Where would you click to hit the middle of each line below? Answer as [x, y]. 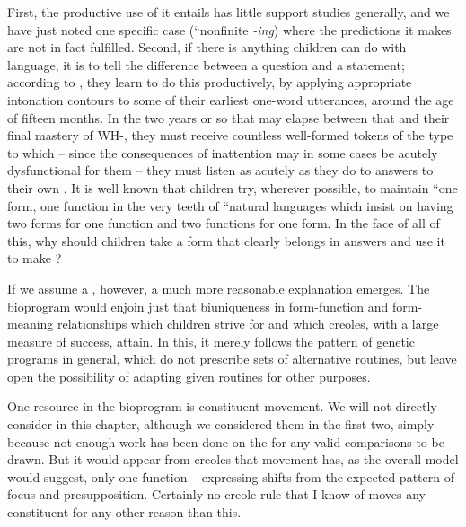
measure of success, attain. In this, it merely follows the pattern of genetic [211, 341]
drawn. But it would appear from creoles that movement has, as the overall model [233, 459]
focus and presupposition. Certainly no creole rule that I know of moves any [216, 494]
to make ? [35, 258]
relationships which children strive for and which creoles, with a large [248, 324]
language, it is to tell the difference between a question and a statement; [206, 64]
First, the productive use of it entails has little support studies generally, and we [229, 12]
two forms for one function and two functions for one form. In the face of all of [224, 223]
